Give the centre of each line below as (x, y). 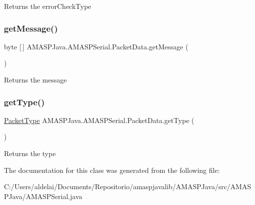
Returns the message (35, 80)
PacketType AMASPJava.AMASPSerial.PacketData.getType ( (99, 120)
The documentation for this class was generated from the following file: (112, 170)
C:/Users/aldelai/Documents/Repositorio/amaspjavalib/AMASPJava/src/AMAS (127, 186)
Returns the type (30, 153)
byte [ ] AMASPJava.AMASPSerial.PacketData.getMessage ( (96, 46)
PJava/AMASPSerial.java (43, 196)
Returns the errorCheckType (48, 6)
